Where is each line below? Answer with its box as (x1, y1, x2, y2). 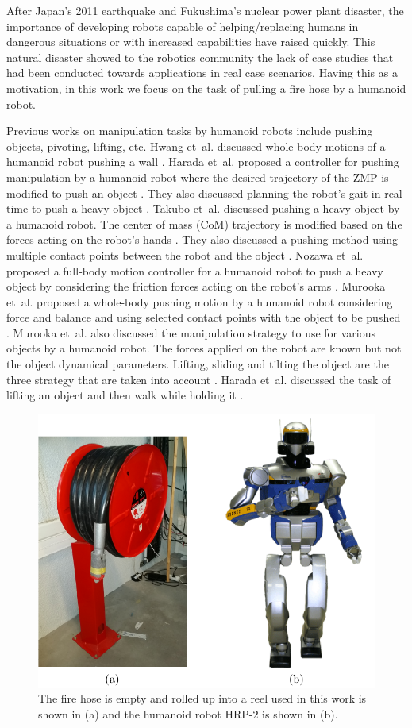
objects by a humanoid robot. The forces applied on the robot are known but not (6, 340, 402, 356)
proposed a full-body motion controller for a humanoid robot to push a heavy (6, 262, 383, 279)
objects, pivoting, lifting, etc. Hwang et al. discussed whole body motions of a (6, 137, 386, 154)
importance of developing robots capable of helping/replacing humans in (6, 17, 359, 34)
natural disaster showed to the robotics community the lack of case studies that (6, 48, 394, 65)
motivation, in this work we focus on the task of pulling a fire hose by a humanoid (6, 79, 406, 96)
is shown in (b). (262, 706, 338, 722)
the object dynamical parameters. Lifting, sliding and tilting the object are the (6, 356, 389, 372)
